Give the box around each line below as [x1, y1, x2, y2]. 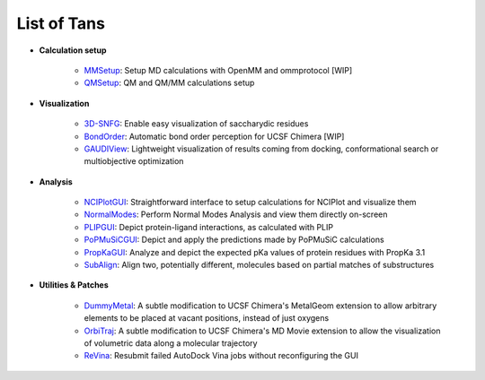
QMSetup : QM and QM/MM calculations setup [84, 77, 255, 89]
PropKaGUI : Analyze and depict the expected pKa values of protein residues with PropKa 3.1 [84, 246, 426, 257]
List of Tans [16, 13, 105, 33]
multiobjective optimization [84, 156, 184, 167]
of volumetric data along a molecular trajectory [84, 337, 258, 349]
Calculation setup [39, 45, 107, 56]
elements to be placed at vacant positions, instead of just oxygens [84, 313, 330, 324]
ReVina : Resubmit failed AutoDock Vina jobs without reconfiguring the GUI [84, 350, 359, 361]
